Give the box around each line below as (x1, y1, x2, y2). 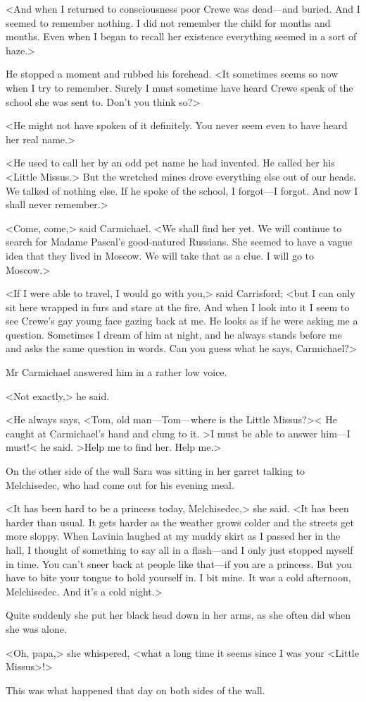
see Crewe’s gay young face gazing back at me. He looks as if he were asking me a (6, 313, 358, 328)
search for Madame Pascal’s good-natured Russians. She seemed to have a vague (6, 234, 353, 249)
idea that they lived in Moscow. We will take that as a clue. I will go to (6, 248, 315, 262)
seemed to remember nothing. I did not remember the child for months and (6, 15, 331, 30)
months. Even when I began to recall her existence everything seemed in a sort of (6, 29, 357, 44)
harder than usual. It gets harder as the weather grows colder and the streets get (6, 514, 355, 529)
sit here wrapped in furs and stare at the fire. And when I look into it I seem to (6, 299, 350, 314)
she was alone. (6, 621, 67, 636)
